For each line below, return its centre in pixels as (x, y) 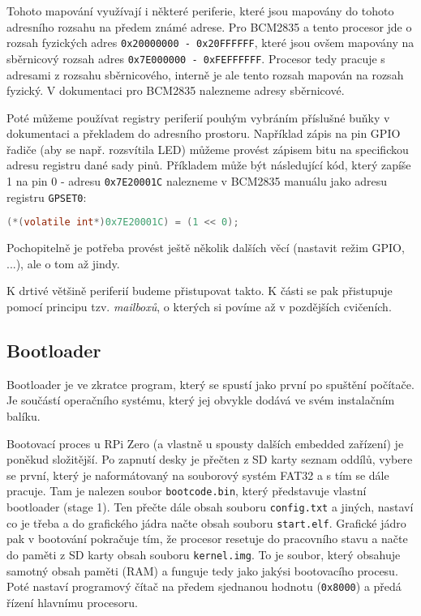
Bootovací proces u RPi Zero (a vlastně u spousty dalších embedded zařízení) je (205, 443)
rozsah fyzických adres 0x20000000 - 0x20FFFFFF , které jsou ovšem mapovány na (210, 43)
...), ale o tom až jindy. (63, 263)
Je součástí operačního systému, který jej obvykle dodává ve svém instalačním (201, 400)
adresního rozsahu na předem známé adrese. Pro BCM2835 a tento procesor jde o (209, 26)
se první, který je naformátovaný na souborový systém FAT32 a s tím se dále (198, 475)
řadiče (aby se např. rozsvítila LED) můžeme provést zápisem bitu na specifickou (208, 149)
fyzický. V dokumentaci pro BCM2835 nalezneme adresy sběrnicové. (176, 90)
